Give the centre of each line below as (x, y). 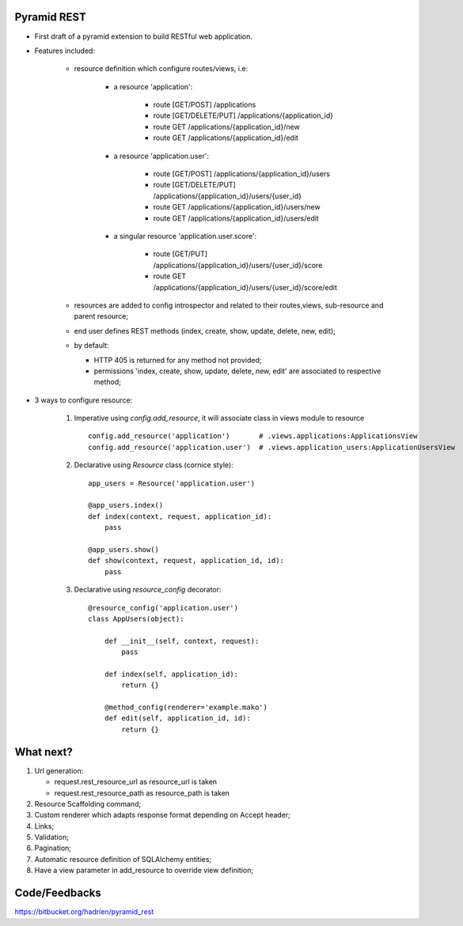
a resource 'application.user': (161, 156)
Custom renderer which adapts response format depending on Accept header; (162, 815)
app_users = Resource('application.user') (172, 483)
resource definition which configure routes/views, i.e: (161, 69)
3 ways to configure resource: (83, 400)
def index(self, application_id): (171, 674)
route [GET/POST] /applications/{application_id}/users (241, 174)
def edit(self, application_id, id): (177, 718)
